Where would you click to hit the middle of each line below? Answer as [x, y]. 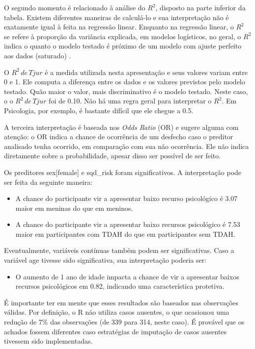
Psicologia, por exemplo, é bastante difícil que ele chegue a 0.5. [99, 110]
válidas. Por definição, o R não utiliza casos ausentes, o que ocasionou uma [117, 312]
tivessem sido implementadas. [48, 341]
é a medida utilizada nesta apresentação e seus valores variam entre [146, 72]
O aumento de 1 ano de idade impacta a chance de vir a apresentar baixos [127, 276]
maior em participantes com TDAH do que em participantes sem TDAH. [125, 234]
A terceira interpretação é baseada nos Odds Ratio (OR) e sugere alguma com [121, 127]
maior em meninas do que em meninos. [74, 208]
